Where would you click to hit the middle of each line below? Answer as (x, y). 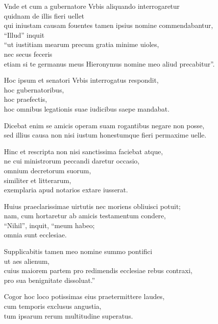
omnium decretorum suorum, (48, 170)
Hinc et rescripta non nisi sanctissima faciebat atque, (84, 151)
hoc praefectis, (26, 99)
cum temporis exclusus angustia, (53, 306)
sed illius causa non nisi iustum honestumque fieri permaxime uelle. (105, 135)
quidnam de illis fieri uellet (44, 15)
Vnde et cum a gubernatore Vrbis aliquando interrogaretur (92, 6)
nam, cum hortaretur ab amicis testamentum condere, (85, 216)
